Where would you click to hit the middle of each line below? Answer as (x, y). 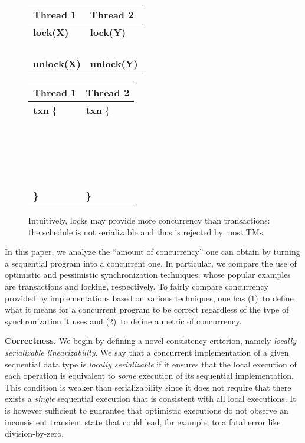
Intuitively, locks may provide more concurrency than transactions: (149, 220)
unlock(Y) (114, 63)
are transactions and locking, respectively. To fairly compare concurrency (137, 286)
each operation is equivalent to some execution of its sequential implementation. (149, 375)
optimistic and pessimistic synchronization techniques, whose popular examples (148, 275)
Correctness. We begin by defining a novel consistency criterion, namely (138, 341)
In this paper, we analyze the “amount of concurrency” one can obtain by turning (152, 252)
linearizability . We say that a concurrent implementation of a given (168, 352)
